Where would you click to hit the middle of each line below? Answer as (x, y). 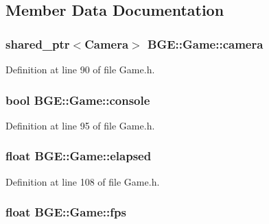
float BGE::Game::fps (66, 212)
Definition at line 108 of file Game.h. (83, 181)
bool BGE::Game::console (78, 100)
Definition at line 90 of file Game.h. (80, 69)
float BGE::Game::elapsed (79, 156)
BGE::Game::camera (206, 43)
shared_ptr (38, 43)
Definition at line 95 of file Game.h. (80, 125)
